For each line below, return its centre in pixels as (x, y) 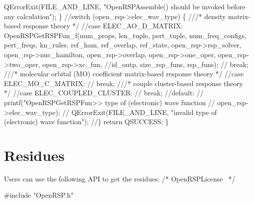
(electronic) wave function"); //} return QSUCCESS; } (87, 122)
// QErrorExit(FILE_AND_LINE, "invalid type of (139, 112)
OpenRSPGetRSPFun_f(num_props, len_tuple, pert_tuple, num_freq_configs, (125, 35)
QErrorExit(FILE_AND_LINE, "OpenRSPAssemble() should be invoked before (125, 6)
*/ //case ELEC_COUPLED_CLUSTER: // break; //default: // (104, 93)
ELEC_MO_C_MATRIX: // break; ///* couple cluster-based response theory (124, 83)
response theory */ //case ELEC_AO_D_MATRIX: (103, 26)
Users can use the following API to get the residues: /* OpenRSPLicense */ (120, 178)
